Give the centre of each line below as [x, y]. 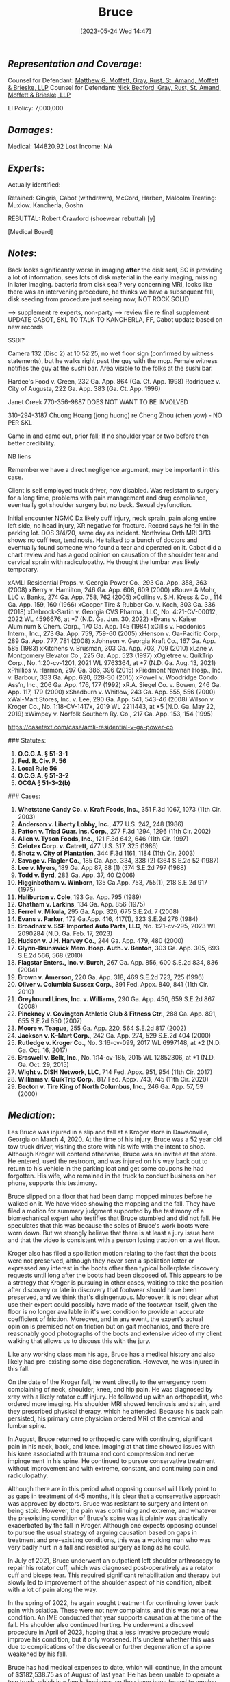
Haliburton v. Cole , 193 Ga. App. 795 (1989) [80, 897]
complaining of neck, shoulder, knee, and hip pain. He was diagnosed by [110, 1389]
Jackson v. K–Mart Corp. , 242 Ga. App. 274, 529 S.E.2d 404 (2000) [114, 1035]
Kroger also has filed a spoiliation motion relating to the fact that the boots [112, 1253]
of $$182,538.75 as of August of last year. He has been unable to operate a [114, 1674]
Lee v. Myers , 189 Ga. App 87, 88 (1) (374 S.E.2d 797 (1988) [102, 867]
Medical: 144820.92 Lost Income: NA [60, 147]
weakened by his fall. [38, 1654]
